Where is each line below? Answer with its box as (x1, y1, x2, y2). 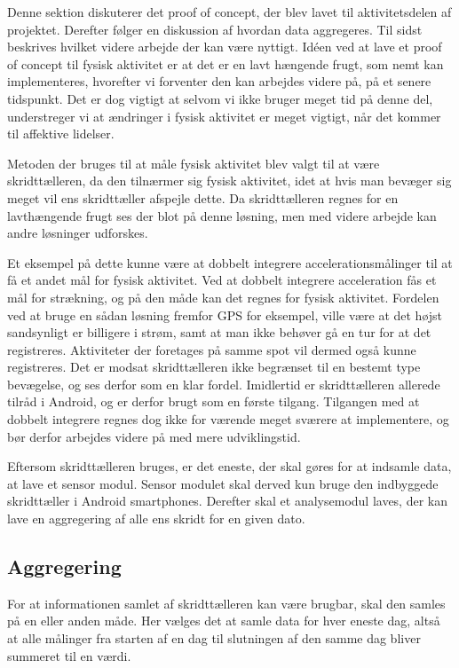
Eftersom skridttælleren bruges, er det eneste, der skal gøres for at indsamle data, (7, 457, 452, 475)
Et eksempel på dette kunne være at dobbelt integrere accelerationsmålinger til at (7, 253, 453, 271)
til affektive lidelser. (7, 124, 115, 143)
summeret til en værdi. (7, 646, 131, 664)
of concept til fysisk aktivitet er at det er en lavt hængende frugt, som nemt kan (7, 54, 444, 73)
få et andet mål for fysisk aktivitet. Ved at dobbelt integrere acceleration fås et (7, 271, 437, 289)
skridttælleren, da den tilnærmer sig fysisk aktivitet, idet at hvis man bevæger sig (7, 171, 452, 190)
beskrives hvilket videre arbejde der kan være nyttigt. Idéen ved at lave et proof (7, 37, 442, 56)
